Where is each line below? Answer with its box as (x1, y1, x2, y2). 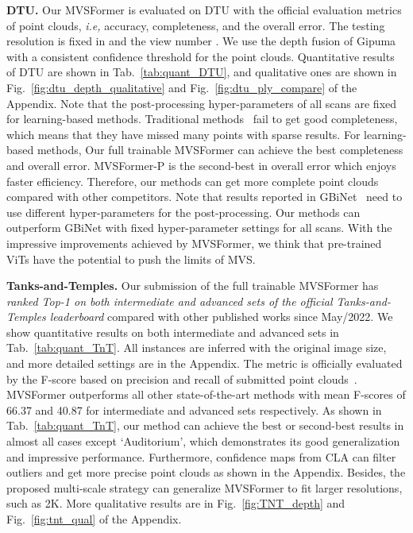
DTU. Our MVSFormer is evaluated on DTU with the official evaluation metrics (6, 2, 402, 17)
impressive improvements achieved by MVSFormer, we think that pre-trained (6, 234, 382, 251)
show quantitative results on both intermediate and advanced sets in (6, 323, 339, 340)
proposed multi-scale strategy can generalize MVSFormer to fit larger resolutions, (6, 479, 403, 496)
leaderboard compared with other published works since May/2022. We (49, 308, 393, 325)
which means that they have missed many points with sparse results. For (6, 126, 361, 142)
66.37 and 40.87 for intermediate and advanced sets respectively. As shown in (6, 401, 382, 418)
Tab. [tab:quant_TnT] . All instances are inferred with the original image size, (6, 339, 387, 356)
